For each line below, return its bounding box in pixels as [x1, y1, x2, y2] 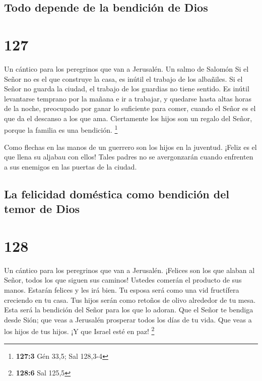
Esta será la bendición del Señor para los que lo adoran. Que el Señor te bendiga [4, 304, 253, 315]
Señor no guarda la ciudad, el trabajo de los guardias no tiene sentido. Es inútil [4, 83, 249, 94]
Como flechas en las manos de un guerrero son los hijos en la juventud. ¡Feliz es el [4, 141, 257, 152]
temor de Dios [4, 201, 80, 216]
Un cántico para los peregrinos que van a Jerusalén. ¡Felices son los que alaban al [4, 264, 255, 275]
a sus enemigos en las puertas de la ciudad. [4, 161, 137, 172]
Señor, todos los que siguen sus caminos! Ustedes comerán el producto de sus [4, 275, 242, 285]
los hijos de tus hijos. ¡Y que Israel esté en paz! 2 [4, 324, 155, 337]
